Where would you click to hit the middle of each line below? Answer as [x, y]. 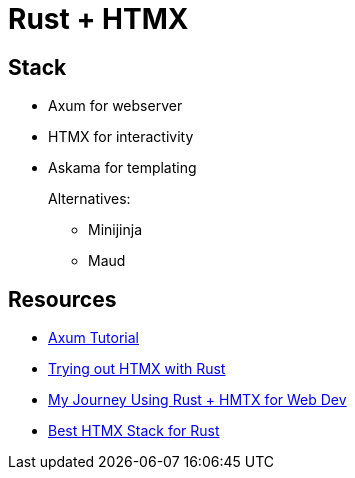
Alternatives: [89, 199]
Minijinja [115, 230]
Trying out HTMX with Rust [137, 369]
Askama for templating [122, 168]
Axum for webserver [115, 106]
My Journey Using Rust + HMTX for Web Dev [197, 400]
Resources [62, 299]
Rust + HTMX [98, 19]
